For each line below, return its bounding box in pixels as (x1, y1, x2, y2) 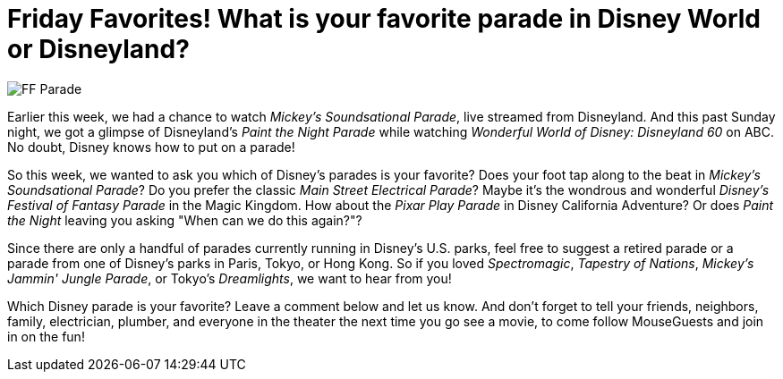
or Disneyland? (7, 34, 190, 64)
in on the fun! (7, 328, 85, 344)
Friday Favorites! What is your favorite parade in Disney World (7, 4, 761, 34)
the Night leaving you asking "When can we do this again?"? (7, 212, 362, 228)
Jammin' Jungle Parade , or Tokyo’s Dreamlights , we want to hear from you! (7, 270, 452, 286)
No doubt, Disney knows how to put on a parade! (7, 139, 295, 155)
